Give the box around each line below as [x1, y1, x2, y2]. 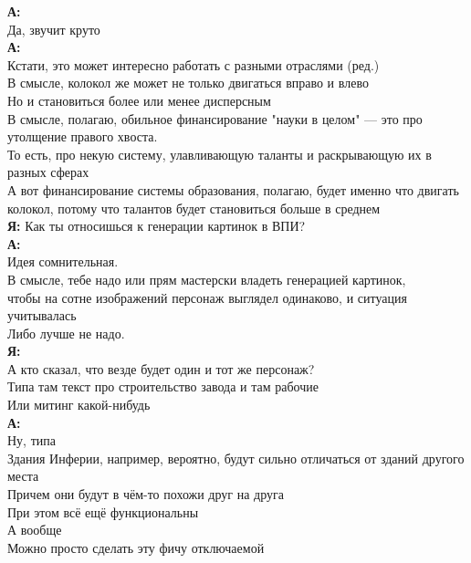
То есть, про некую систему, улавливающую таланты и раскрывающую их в [7, 144, 432, 163]
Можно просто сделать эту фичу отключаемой [7, 537, 265, 557]
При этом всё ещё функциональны [7, 502, 199, 521]
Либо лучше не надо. [7, 323, 125, 342]
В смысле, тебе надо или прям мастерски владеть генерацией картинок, [7, 269, 406, 288]
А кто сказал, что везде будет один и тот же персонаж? [7, 359, 315, 378]
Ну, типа [7, 431, 56, 450]
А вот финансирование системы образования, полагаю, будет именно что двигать [7, 180, 459, 199]
